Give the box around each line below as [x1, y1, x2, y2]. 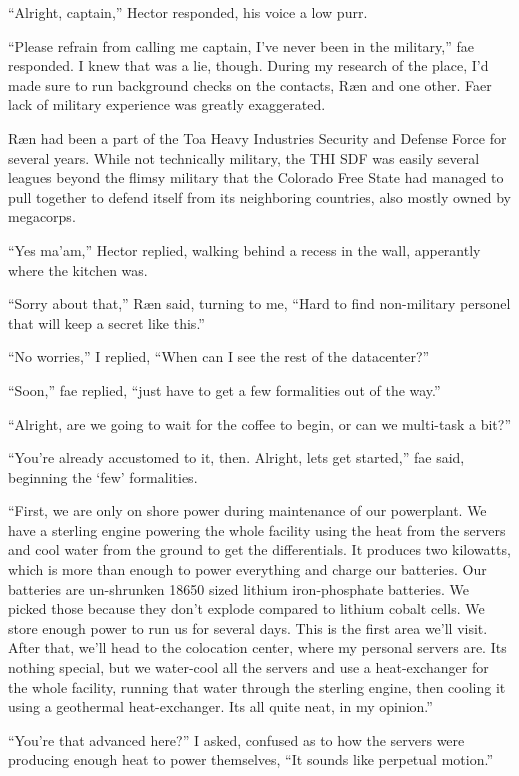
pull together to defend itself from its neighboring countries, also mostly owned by [8, 186, 512, 207]
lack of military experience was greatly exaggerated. [8, 94, 326, 115]
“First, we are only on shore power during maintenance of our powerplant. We [8, 500, 487, 521]
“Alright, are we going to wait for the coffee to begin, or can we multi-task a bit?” [8, 413, 512, 434]
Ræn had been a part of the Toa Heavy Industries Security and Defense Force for [8, 127, 507, 148]
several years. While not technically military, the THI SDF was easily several [8, 147, 480, 168]
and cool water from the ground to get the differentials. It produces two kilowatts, [8, 539, 511, 560]
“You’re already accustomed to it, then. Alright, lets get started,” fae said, [8, 447, 465, 468]
